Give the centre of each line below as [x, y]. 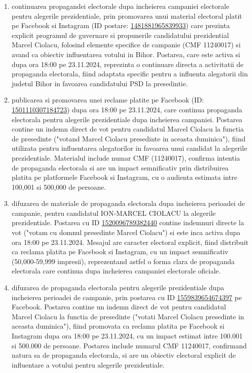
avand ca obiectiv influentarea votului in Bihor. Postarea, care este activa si [126, 54]
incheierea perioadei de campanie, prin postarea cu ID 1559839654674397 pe [127, 297]
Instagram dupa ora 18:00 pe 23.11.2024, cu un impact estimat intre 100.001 [127, 336]
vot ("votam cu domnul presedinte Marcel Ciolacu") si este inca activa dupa [126, 232]
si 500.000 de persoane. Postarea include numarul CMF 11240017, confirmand [129, 345]
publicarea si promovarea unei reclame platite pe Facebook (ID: [108, 100]
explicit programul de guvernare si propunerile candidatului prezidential [120, 35]
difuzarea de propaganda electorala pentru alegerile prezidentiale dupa [118, 288]
